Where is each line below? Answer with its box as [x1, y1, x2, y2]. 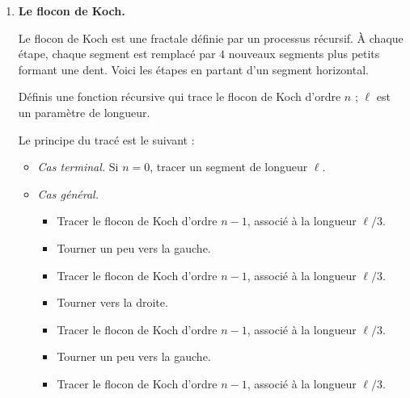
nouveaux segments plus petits [228, 45, 380, 62]
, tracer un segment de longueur [150, 158, 308, 175]
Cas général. [37, 185, 99, 202]
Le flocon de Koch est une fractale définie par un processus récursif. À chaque [18, 29, 404, 46]
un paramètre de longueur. [18, 103, 150, 120]
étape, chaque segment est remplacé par [18, 45, 216, 62]
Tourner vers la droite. [57, 294, 168, 311]
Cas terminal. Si [37, 158, 119, 175]
